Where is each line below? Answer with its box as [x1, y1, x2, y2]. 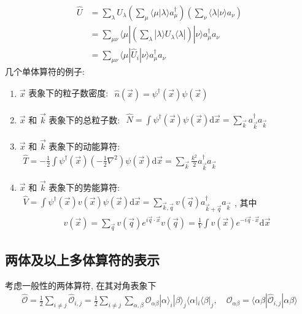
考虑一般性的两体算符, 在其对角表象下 [5, 278, 157, 291]
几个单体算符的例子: [5, 64, 85, 77]
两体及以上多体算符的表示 [5, 250, 160, 269]
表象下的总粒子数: [48, 113, 120, 126]
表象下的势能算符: [48, 181, 120, 194]
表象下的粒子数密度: [28, 86, 109, 99]
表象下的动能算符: [48, 139, 120, 152]
